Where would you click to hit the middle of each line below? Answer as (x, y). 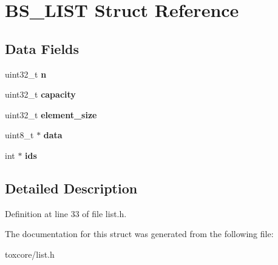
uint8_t (19, 135)
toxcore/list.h (30, 254)
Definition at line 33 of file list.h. (66, 213)
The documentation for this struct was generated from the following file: (139, 234)
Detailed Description (71, 188)
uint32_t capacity (40, 94)
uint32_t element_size (51, 114)
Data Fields (42, 48)
